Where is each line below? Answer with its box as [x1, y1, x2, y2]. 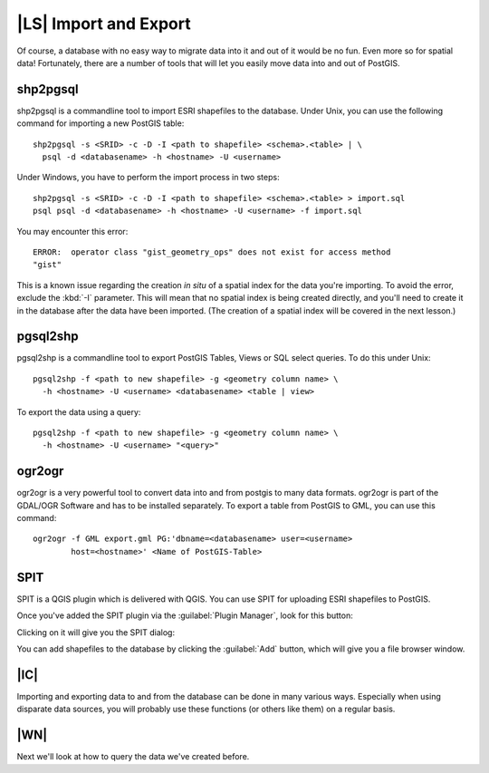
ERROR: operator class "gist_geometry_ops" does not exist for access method [33, 246, 391, 257]
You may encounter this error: [16, 226, 129, 237]
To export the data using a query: [16, 406, 141, 417]
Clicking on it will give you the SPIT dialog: [16, 626, 176, 638]
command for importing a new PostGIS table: [16, 118, 185, 129]
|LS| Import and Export [16, 14, 191, 34]
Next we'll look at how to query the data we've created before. [16, 751, 250, 762]
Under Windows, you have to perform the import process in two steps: [16, 172, 280, 183]
